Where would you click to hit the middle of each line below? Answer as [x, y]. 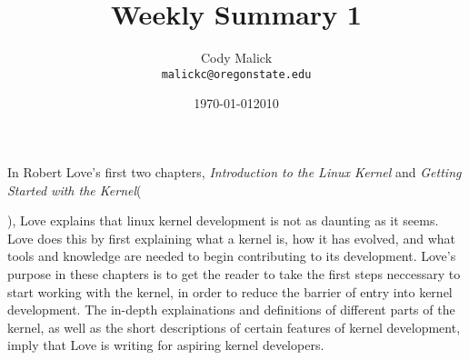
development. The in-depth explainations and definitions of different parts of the [231, 310]
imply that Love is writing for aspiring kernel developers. [166, 345]
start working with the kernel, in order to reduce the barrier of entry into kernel [230, 291]
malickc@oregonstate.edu [236, 74]
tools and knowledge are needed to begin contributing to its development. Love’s [232, 256]
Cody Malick [236, 58]
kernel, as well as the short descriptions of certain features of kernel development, [234, 327]
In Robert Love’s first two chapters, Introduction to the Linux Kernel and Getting [234, 171]
